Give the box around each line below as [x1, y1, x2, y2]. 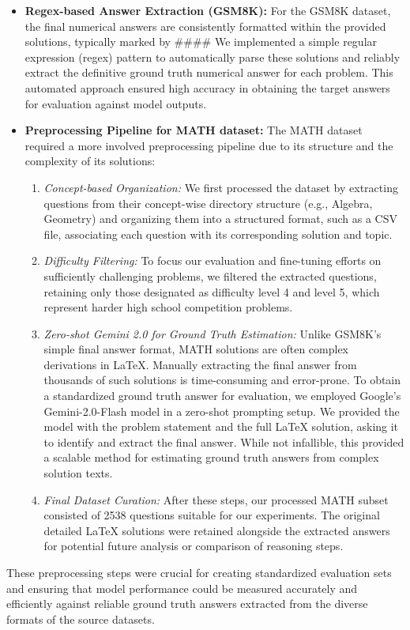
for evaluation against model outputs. [24, 95, 207, 111]
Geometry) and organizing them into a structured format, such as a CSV [43, 210, 397, 227]
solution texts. [43, 465, 113, 481]
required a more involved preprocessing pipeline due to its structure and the [24, 137, 393, 153]
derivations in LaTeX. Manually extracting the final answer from [43, 356, 357, 372]
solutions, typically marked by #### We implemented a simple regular [24, 33, 378, 50]
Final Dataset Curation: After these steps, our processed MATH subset [43, 491, 389, 507]
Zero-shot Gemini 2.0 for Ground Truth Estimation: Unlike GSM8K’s [43, 325, 382, 341]
